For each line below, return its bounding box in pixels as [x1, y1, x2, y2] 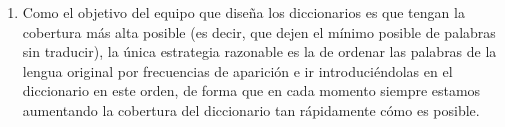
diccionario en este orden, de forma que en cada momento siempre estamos [22, 80, 481, 101]
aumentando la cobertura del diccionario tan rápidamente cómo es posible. [22, 99, 480, 120]
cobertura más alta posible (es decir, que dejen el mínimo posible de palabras [22, 21, 496, 42]
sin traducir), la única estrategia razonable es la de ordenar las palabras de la [22, 41, 497, 62]
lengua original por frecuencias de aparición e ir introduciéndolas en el [22, 60, 453, 81]
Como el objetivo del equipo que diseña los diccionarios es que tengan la [22, 2, 465, 22]
